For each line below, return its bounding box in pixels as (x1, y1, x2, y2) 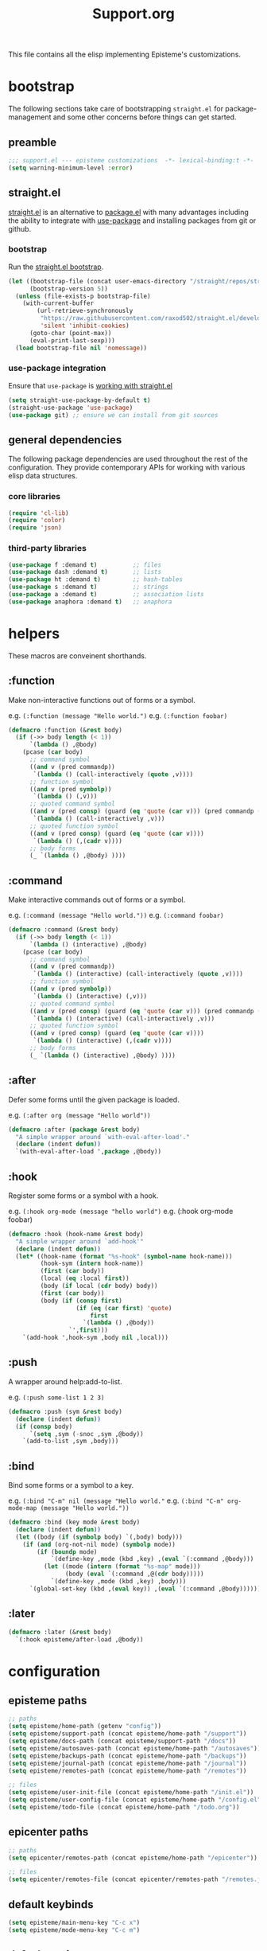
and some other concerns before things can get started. (52, 112, 237, 122)
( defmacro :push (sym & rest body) (8, 1407, 123, 1415)
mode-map (8, 1504, 37, 1512)
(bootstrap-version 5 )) (29, 284, 109, 293)
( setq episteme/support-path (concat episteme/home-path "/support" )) (8, 1730, 247, 1738)
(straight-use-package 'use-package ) (8, 404, 133, 412)
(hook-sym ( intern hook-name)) (40, 1259, 145, 1268)
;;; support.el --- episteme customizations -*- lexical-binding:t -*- (8, 156, 254, 164)
